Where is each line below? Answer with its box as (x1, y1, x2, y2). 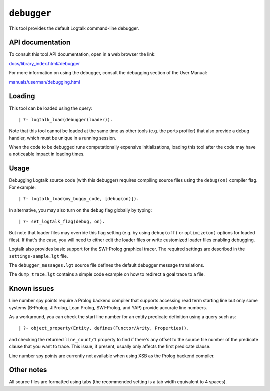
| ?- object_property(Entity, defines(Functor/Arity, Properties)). (18, 325, 189, 331)
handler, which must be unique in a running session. (9, 135, 117, 141)
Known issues (9, 284, 54, 293)
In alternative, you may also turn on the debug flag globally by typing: (9, 207, 152, 213)
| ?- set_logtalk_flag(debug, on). (18, 218, 105, 224)
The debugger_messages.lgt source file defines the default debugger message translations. (9, 262, 205, 268)
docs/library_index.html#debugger (9, 60, 80, 66)
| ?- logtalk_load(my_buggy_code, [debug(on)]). (18, 196, 139, 202)
